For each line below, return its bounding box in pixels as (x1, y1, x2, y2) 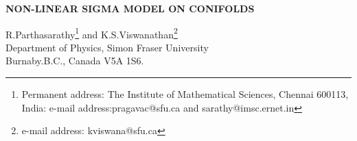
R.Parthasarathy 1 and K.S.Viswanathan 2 (5, 25, 178, 41)
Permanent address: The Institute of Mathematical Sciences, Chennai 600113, (21, 87, 349, 101)
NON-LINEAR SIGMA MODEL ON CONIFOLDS (5, 1, 255, 15)
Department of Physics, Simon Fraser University (5, 40, 209, 54)
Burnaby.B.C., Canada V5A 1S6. (5, 53, 144, 68)
